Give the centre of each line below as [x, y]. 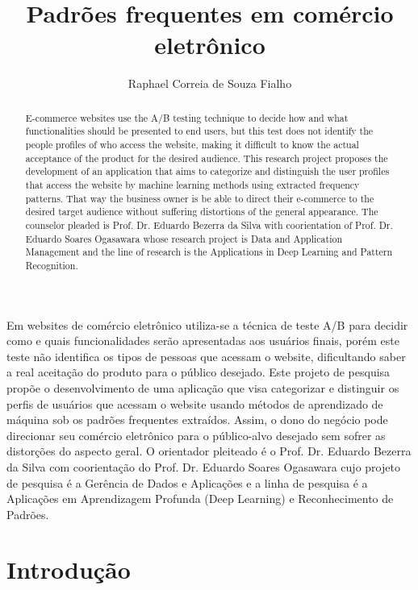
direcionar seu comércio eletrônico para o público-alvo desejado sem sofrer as [196, 435]
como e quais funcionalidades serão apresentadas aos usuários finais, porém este [203, 341]
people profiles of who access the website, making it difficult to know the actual [192, 145]
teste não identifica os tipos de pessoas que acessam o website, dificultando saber [206, 356]
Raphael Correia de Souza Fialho [210, 83]
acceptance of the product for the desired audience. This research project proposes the [207, 158]
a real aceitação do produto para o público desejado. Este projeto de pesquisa [199, 372]
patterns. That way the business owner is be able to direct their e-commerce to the [200, 198]
